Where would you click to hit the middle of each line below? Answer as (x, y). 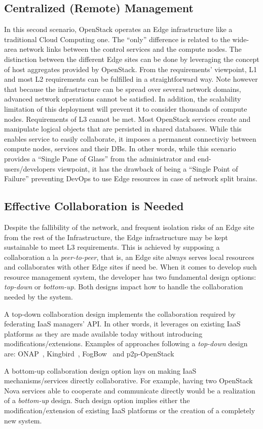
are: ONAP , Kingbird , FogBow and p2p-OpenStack (89, 354)
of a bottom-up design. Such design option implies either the (97, 400)
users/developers (30, 168)
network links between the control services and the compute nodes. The (130, 49)
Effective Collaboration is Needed (94, 206)
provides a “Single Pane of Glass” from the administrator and (100, 158)
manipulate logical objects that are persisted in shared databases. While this (123, 129)
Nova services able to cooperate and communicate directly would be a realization (130, 390)
